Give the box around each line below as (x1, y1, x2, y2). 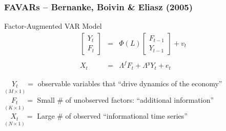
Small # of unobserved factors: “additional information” (37, 94, 214, 105)
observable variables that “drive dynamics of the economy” (37, 78, 222, 88)
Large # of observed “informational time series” (37, 110, 188, 121)
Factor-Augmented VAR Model (4, 21, 102, 31)
